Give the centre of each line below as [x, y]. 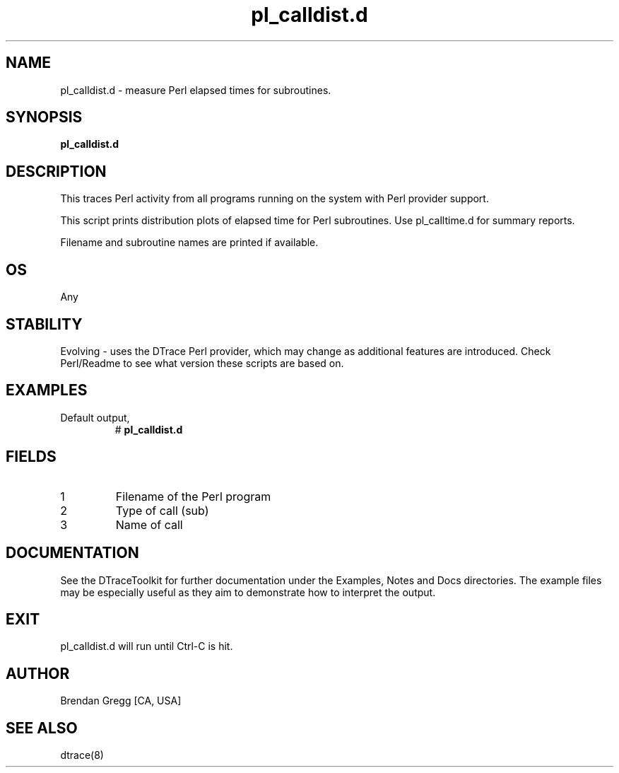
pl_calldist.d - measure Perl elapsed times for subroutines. [196, 90]
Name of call [149, 524]
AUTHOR [38, 673]
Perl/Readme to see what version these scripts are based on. [202, 363]
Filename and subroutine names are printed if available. [189, 243]
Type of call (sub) [162, 510]
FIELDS [31, 457]
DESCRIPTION [56, 171]
